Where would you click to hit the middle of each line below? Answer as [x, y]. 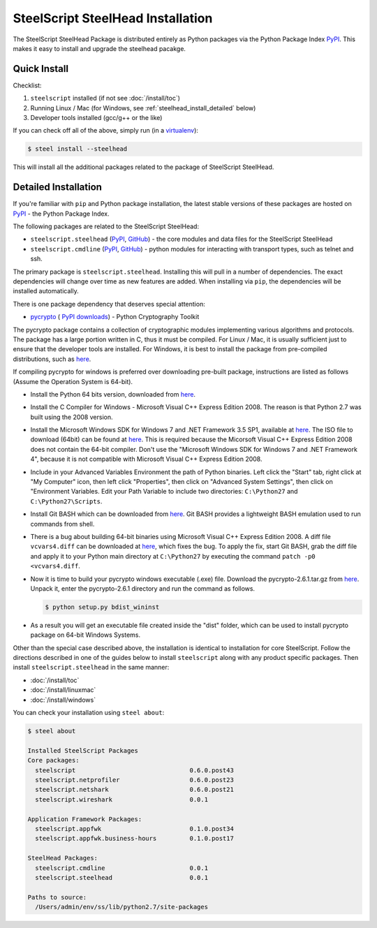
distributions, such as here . [52, 359]
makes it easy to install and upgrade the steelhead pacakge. [99, 48]
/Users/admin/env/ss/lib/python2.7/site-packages [122, 907]
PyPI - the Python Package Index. [61, 214]
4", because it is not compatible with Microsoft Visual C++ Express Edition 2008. [146, 459]
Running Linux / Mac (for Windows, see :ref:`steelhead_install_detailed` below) [143, 108]
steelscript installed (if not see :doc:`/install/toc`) [105, 98]
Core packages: [53, 760]
